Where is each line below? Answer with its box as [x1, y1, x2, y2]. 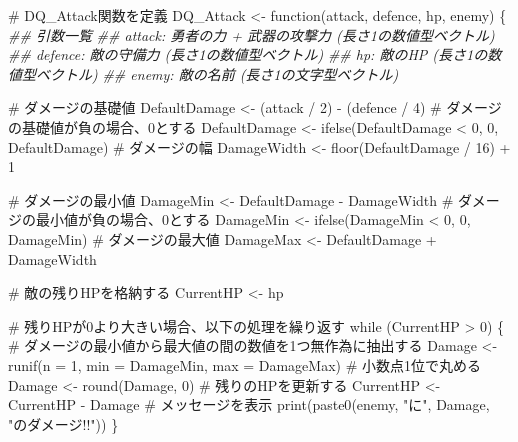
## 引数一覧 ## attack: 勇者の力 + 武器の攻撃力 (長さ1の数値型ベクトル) [8, 24, 495, 45]
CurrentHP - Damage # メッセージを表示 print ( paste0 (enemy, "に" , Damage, [8, 394, 490, 415]
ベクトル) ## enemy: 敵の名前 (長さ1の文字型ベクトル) [35, 63, 399, 84]
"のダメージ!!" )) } [8, 413, 119, 434]
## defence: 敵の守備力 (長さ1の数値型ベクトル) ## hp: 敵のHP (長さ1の [8, 44, 488, 65]
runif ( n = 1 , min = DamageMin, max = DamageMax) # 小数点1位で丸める [8, 354, 482, 375]
